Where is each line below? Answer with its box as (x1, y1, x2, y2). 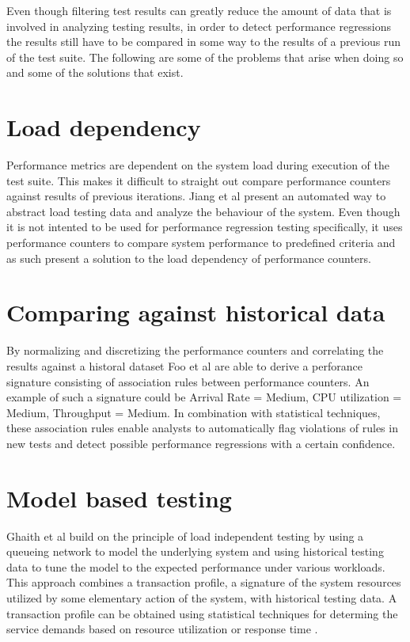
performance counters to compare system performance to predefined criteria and (6, 234, 396, 251)
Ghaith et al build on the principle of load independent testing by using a (6, 527, 364, 544)
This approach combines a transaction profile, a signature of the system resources (6, 574, 401, 591)
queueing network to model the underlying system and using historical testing (6, 543, 384, 560)
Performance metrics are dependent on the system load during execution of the (6, 157, 389, 173)
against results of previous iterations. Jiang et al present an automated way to (6, 188, 386, 204)
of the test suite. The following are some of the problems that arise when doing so (6, 48, 404, 65)
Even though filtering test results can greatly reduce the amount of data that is (6, 2, 392, 18)
